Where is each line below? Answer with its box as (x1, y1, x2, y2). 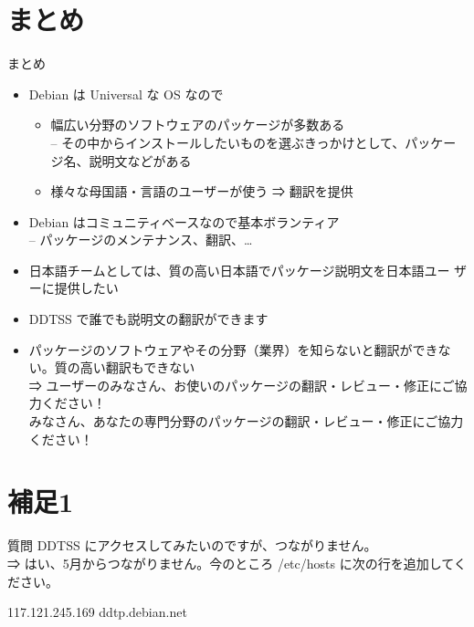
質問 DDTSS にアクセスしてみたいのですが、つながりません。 (7, 536, 377, 555)
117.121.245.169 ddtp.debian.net (7, 602, 187, 622)
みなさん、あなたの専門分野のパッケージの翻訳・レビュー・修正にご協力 (28, 412, 464, 431)
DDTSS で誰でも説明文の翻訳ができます (28, 309, 269, 329)
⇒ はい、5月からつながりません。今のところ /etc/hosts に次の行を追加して (7, 553, 454, 572)
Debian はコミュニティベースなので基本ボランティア (28, 212, 340, 231)
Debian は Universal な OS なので (28, 84, 224, 103)
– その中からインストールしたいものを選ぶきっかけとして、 (50, 132, 406, 152)
